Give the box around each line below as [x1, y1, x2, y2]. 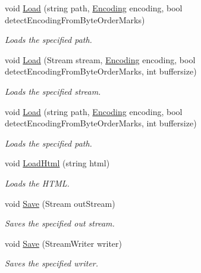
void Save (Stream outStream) [5, 197, 115, 209]
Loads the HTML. [5, 176, 70, 189]
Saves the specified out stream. [5, 217, 115, 229]
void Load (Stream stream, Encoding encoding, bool [5, 53, 196, 66]
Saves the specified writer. [5, 257, 99, 269]
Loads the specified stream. [5, 85, 101, 97]
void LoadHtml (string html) [5, 157, 110, 169]
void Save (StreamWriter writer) [5, 237, 123, 249]
